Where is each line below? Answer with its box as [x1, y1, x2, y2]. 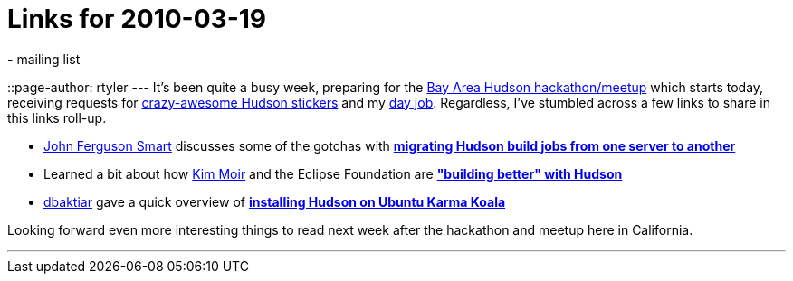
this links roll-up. [7, 109, 107, 126]
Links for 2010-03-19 [7, 4, 267, 34]
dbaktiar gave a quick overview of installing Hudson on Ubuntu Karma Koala [43, 193, 506, 210]
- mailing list [7, 51, 81, 67]
